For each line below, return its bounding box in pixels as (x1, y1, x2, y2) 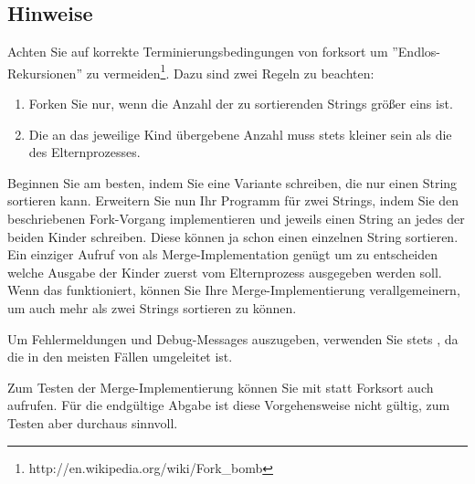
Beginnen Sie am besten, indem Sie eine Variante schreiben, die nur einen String (7, 173, 458, 192)
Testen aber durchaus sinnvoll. (7, 413, 178, 432)
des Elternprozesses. (28, 142, 141, 162)
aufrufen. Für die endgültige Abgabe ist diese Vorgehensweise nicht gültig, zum (7, 395, 450, 415)
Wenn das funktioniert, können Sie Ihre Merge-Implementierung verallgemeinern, (7, 280, 460, 300)
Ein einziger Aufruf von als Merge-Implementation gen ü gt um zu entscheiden (7, 245, 438, 264)
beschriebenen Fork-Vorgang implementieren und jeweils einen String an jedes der (7, 209, 465, 228)
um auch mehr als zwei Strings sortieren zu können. (7, 298, 297, 317)
